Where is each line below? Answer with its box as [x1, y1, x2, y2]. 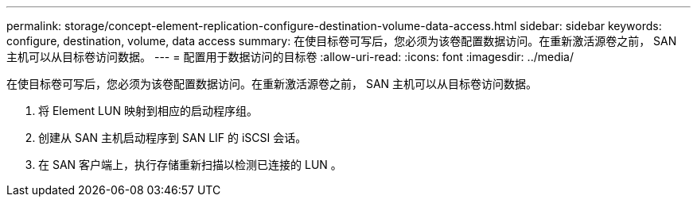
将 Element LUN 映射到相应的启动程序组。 [38, 104, 258, 117]
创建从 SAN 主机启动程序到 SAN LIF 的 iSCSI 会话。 [38, 131, 307, 144]
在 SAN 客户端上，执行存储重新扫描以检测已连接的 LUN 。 [38, 158, 342, 171]
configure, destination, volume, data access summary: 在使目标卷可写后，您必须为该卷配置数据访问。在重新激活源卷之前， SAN [6, 34, 677, 48]
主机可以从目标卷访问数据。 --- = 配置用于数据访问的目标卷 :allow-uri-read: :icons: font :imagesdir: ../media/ [6, 50, 574, 63]
